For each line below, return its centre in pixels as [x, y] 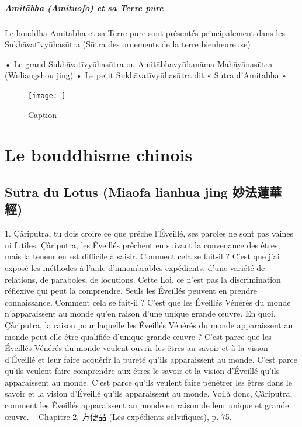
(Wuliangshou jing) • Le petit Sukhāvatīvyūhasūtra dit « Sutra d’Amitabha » [145, 75]
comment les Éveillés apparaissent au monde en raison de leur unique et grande [147, 405]
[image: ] [47, 96]
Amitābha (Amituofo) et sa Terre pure [84, 7]
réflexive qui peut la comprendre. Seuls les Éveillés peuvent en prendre [131, 291]
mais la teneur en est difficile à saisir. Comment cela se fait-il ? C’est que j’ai [142, 256]
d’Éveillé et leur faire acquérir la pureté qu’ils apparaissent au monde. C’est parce [151, 359]
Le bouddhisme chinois [99, 155]
